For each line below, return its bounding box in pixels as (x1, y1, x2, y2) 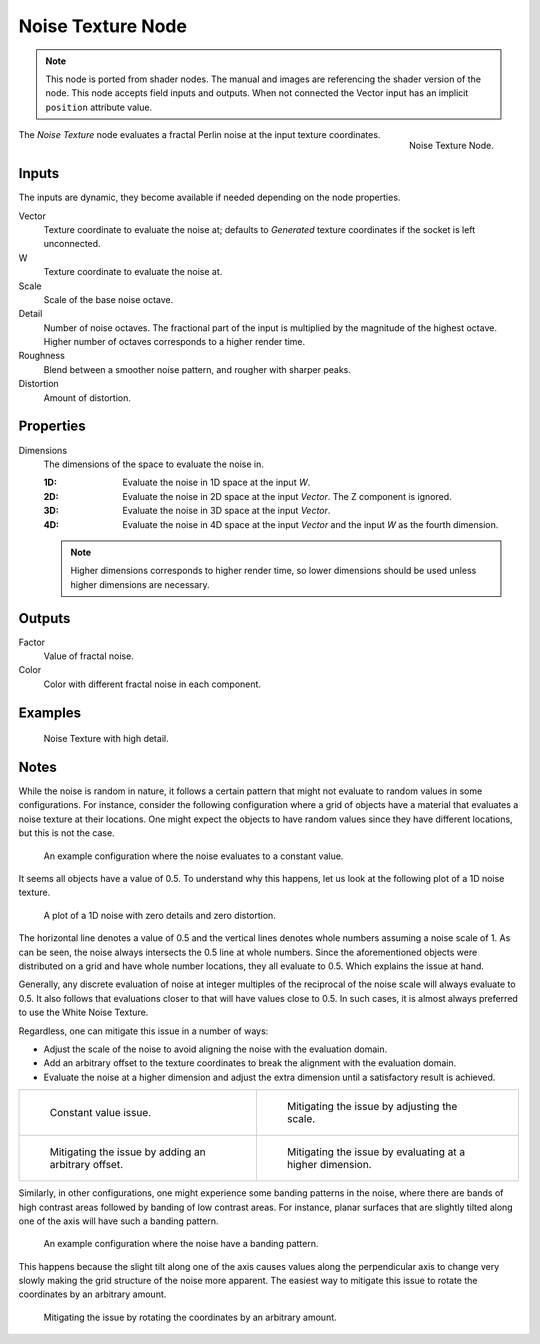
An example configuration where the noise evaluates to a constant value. (43, 850, 344, 862)
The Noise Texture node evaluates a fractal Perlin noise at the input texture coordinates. (18, 129, 381, 141)
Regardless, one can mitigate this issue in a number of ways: (18, 1025, 269, 1037)
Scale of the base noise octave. (43, 293, 174, 305)
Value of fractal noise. (43, 650, 134, 662)
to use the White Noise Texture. (18, 1006, 149, 1019)
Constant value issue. (49, 1106, 152, 1120)
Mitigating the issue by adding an (49, 1145, 207, 1159)
